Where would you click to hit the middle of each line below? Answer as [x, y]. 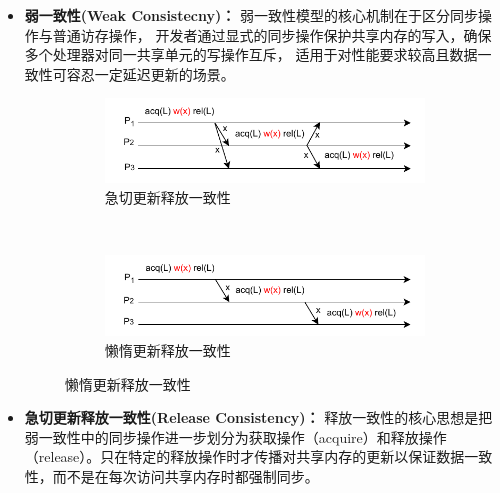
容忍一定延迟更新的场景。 [150, 73]
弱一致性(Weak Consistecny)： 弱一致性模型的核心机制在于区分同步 [251, 15]
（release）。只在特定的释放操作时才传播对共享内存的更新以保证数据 [244, 456]
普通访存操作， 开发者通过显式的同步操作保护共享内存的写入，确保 [272, 34]
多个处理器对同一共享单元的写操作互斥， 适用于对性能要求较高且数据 [251, 54]
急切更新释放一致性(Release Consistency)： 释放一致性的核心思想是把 [258, 417]
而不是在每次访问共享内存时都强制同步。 [185, 475]
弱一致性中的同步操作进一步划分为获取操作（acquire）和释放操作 [235, 436]
